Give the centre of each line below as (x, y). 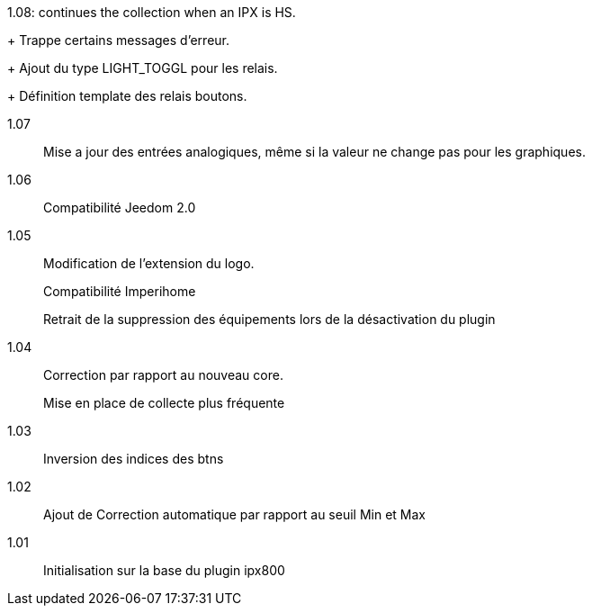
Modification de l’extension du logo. (149, 263)
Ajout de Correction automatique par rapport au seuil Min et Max (234, 514)
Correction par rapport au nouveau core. (163, 375)
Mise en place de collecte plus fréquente (164, 403)
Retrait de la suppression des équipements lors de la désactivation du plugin (269, 319)
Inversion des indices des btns (134, 459)
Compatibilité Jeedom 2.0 (120, 207)
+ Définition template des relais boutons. (127, 96)
